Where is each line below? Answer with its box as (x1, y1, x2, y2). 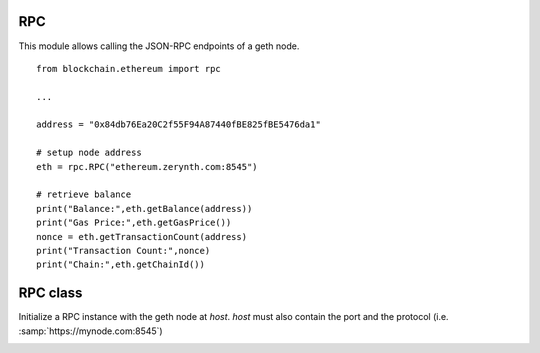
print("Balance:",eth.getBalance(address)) (36, 203, 253, 214)
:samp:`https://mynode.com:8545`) (18, 325, 164, 337)
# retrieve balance (36, 189, 132, 200)
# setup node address (36, 147, 142, 159)
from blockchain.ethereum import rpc (36, 63, 222, 74)
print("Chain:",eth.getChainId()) (36, 259, 205, 270)
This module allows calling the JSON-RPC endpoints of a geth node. (18, 40, 300, 52)
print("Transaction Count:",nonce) (36, 245, 211, 256)
